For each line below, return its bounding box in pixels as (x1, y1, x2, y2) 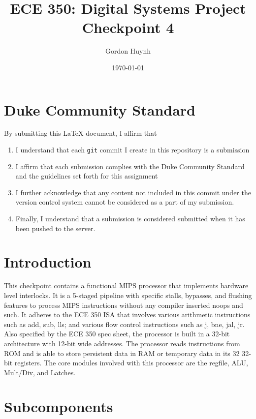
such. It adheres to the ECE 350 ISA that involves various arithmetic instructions (4, 309, 251, 320)
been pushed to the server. (15, 223, 96, 233)
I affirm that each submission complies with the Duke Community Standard (15, 161, 245, 171)
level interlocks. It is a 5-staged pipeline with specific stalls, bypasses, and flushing (4, 290, 252, 300)
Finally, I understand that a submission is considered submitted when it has (15, 213, 245, 224)
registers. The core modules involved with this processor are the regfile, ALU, (14, 358, 248, 368)
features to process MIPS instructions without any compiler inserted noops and (4, 299, 243, 310)
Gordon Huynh (105, 46, 151, 56)
